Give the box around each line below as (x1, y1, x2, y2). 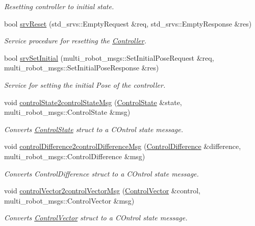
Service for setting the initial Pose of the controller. (4, 79, 166, 90)
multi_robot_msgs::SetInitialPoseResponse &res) (4, 62, 159, 73)
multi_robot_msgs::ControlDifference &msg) (4, 150, 145, 161)
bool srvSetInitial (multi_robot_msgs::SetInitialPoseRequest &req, (4, 52, 214, 63)
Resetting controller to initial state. (4, 1, 114, 11)
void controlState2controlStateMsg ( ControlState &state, (4, 96, 182, 107)
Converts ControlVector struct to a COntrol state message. (4, 212, 188, 223)
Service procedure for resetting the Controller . (4, 35, 146, 46)
